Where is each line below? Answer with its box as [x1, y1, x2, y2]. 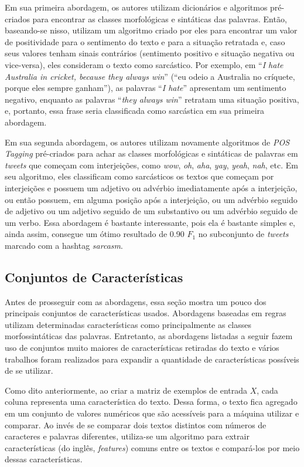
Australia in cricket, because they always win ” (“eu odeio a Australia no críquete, [5, 70, 295, 82]
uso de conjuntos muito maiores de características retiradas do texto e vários [5, 341, 279, 354]
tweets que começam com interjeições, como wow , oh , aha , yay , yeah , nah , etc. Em [5, 158, 298, 171]
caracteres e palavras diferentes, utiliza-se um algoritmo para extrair [5, 430, 250, 442]
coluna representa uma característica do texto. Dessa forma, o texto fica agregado [5, 395, 298, 408]
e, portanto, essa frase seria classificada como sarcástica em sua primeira [5, 104, 265, 117]
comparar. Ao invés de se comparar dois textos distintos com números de [5, 418, 267, 431]
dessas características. [5, 453, 83, 465]
